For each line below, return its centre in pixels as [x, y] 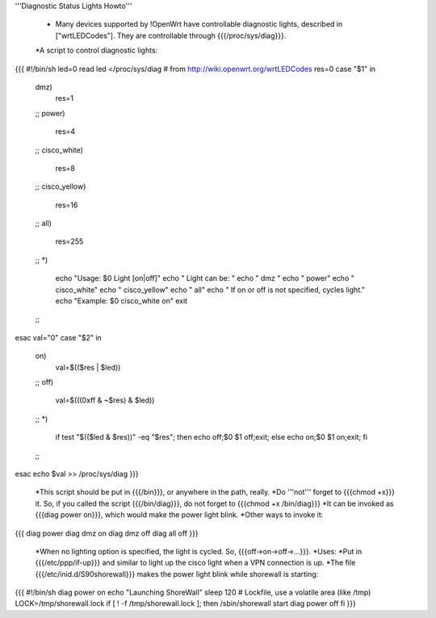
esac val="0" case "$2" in [59, 337]
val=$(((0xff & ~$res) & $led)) [105, 400]
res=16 [67, 205]
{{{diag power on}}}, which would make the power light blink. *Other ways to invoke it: [179, 515]
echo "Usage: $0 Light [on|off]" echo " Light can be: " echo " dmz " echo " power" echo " [205, 278]
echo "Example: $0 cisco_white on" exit [122, 301]
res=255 [69, 241]
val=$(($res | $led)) [88, 367]
